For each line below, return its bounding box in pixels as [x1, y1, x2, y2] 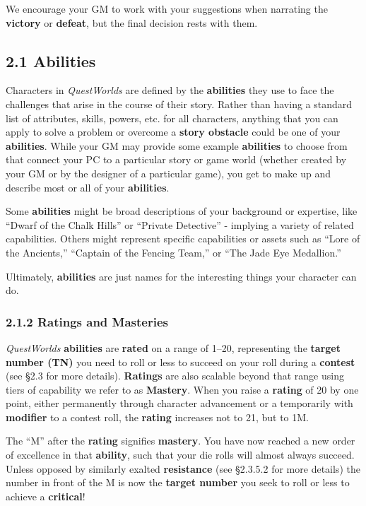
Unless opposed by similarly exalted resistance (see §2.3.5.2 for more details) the [6, 461, 360, 476]
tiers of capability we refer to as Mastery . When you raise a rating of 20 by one [6, 382, 359, 396]
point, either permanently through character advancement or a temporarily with [6, 396, 353, 411]
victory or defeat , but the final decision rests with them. [6, 15, 258, 30]
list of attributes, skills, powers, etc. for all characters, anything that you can [6, 110, 338, 125]
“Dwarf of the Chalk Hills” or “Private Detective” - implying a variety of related [6, 217, 354, 232]
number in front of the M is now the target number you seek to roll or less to [6, 475, 350, 490]
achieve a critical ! [6, 488, 85, 503]
